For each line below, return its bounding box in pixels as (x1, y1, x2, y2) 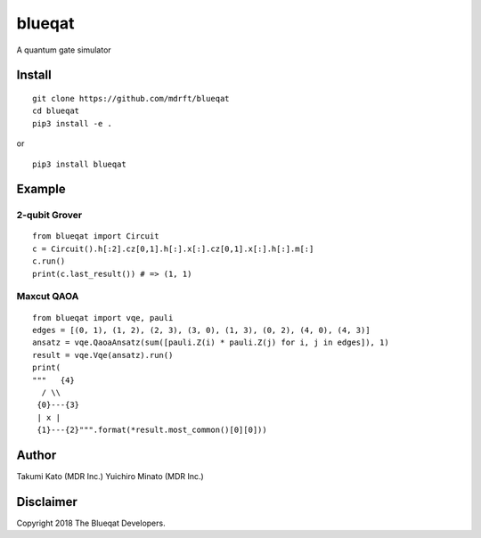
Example (16, 182, 66, 197)
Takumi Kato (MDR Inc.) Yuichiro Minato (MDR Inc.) (16, 471, 204, 482)
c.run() (32, 257, 66, 266)
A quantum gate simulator (16, 45, 111, 55)
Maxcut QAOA (16, 290, 79, 303)
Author (16, 447, 57, 462)
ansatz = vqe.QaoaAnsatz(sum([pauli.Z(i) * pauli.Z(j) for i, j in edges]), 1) (32, 338, 389, 347)
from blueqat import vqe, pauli (32, 313, 174, 322)
